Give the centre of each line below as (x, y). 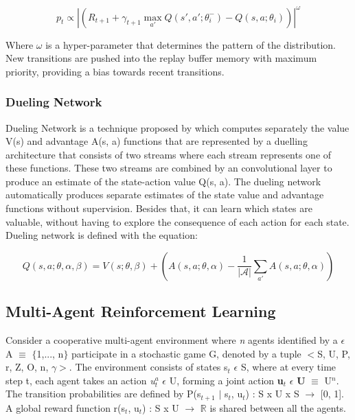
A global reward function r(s (66, 407)
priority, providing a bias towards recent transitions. (115, 71)
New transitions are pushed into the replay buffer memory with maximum (161, 58)
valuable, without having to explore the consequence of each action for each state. (177, 221)
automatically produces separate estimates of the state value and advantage (165, 195)
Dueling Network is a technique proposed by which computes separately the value (177, 127)
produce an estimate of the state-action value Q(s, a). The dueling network (163, 181)
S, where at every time (288, 367)
